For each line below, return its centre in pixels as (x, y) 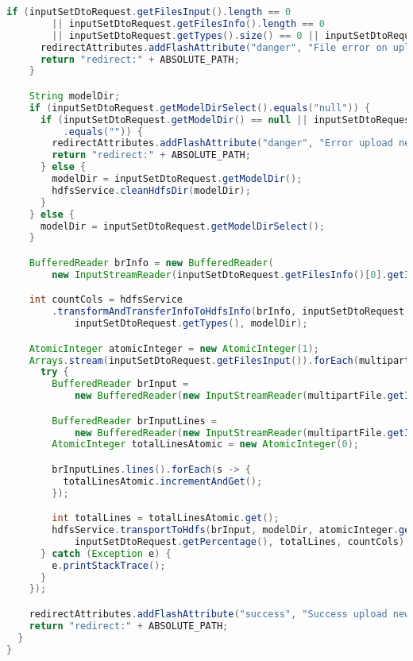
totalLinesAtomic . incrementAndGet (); (163, 481)
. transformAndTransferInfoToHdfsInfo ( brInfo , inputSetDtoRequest (228, 312)
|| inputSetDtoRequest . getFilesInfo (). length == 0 (188, 23)
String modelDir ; (75, 96)
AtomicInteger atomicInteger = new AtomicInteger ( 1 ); (174, 348)
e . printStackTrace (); (109, 565)
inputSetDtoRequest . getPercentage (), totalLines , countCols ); (242, 541)
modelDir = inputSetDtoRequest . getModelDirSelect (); (182, 226)
